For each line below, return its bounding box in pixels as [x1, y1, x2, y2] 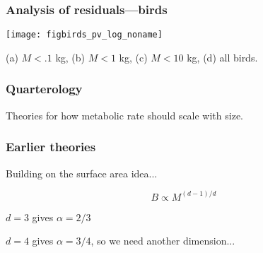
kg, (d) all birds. [187, 49, 258, 64]
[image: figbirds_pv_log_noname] [6, 30, 163, 40]
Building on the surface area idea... [6, 165, 158, 180]
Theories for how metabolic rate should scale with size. [6, 107, 243, 122]
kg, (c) [119, 49, 148, 64]
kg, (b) [55, 49, 86, 64]
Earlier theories [6, 138, 96, 155]
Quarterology [6, 80, 83, 98]
